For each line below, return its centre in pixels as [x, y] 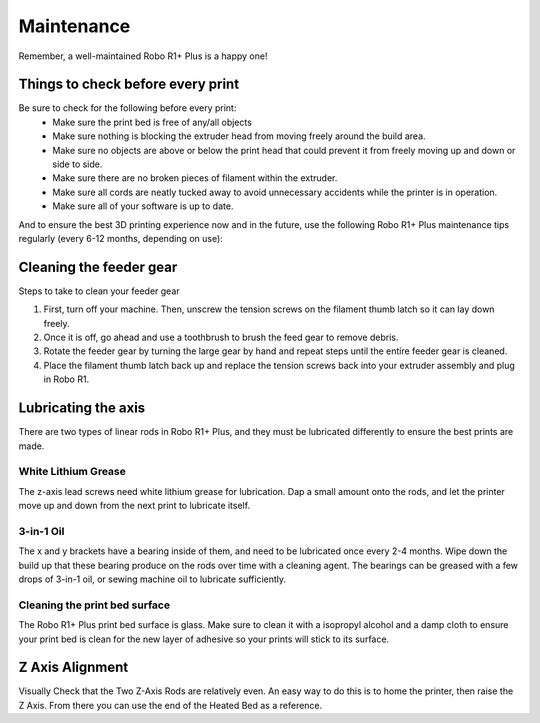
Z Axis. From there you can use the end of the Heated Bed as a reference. [170, 705]
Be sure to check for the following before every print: [127, 108]
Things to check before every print [129, 84]
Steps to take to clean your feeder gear [99, 291]
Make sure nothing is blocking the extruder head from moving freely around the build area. [239, 136]
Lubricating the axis [82, 408]
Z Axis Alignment [73, 667]
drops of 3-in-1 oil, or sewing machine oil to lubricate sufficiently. [152, 579]
